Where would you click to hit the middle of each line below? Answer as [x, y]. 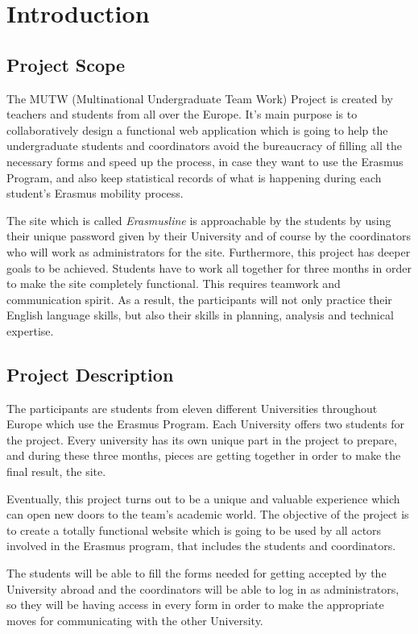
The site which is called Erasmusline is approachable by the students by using [199, 220]
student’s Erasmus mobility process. [95, 193]
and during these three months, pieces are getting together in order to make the [204, 455]
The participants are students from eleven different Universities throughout [192, 408]
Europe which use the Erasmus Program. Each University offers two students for [205, 424]
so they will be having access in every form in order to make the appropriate [195, 605]
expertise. [30, 330]
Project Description [90, 374]
